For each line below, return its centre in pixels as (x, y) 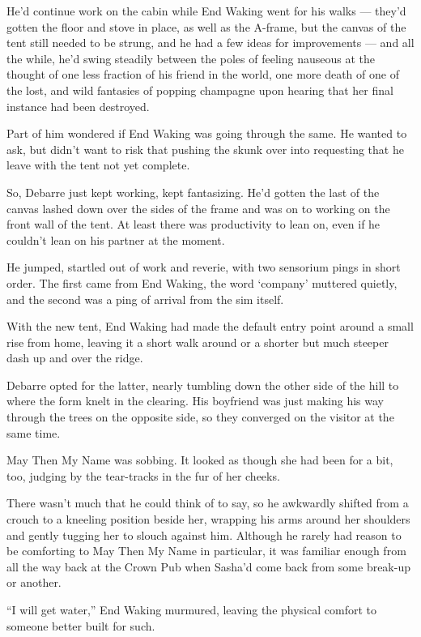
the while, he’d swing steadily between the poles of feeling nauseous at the (191, 58)
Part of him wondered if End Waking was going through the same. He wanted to (207, 133)
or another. (34, 582)
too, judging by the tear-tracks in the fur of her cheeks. (143, 475)
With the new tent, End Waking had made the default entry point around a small (210, 326)
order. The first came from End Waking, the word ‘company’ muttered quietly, (202, 282)
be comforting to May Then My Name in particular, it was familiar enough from (206, 551)
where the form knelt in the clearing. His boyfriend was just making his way (195, 401)
